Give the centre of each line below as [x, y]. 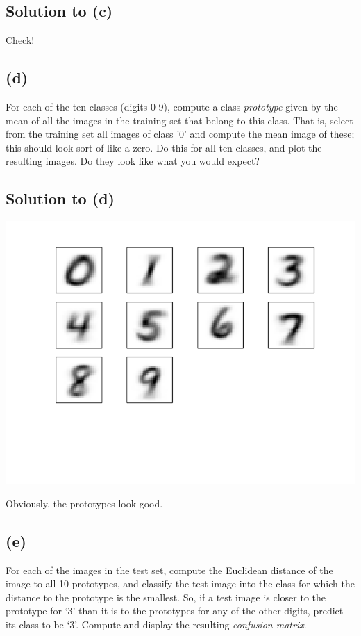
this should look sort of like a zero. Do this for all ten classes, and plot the [164, 147]
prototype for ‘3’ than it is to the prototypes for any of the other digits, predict [175, 611]
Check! [20, 40]
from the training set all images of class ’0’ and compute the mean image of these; [180, 134]
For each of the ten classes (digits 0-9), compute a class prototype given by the [172, 106]
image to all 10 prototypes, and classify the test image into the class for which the [180, 584]
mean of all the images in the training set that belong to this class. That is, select [179, 120]
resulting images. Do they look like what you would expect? [133, 161]
